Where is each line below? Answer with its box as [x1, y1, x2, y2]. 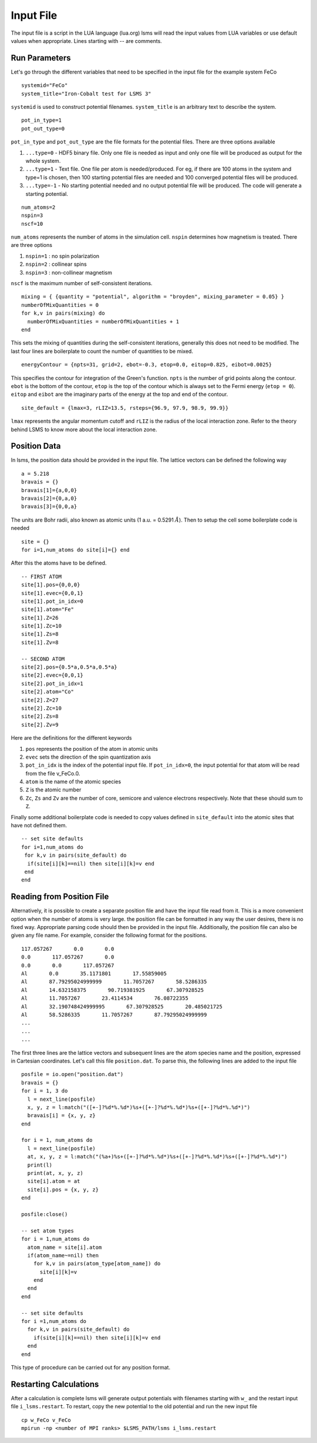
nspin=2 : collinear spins [25, 260, 87, 268]
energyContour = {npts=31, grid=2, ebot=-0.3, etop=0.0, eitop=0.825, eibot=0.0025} [21, 362, 272, 368]
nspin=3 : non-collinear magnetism [25, 269, 113, 276]
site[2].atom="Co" [21, 689, 75, 695]
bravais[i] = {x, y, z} [27, 1112, 96, 1119]
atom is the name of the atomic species [25, 778, 122, 785]
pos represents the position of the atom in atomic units [25, 745, 158, 752]
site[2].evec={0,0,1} [21, 672, 83, 679]
